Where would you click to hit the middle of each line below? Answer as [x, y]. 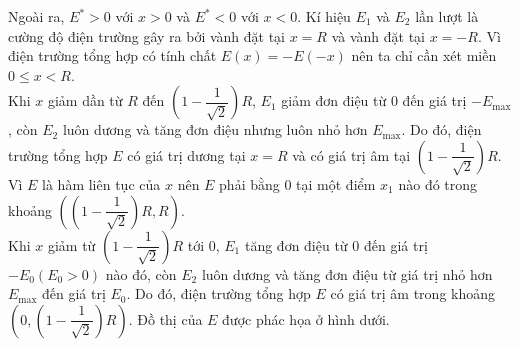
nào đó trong [438, 183]
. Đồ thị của [165, 318]
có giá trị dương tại [186, 154]
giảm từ [71, 244]
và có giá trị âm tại [351, 154]
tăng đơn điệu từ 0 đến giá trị [336, 244]
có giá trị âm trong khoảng [413, 293]
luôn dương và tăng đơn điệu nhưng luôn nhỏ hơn [215, 129]
